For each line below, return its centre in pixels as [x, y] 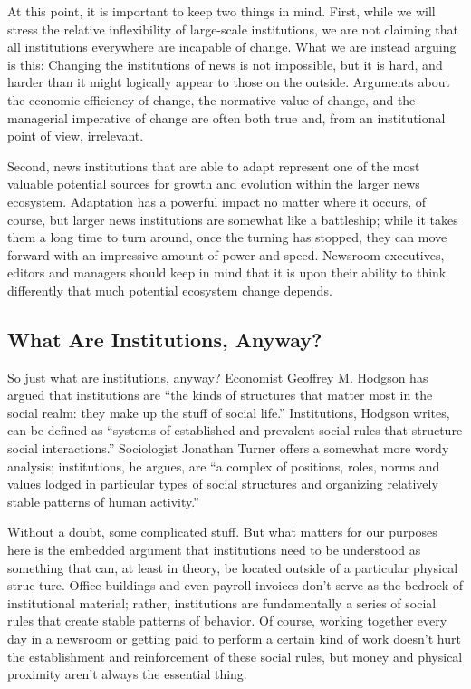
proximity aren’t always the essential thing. [127, 674]
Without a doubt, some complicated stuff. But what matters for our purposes [222, 532]
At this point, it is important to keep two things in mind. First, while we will [221, 11]
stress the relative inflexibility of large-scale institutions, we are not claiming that [233, 29]
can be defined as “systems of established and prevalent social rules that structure [235, 430]
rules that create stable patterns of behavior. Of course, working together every [227, 621]
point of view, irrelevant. [76, 136]
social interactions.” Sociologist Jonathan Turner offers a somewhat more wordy [228, 448]
